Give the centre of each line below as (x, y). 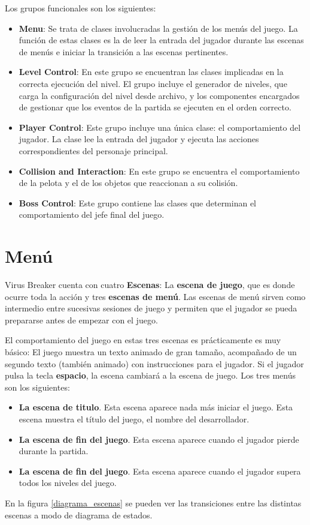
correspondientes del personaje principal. (93, 150)
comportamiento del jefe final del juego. (92, 214)
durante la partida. (54, 451)
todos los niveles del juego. (68, 483)
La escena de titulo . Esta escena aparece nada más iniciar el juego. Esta (156, 407)
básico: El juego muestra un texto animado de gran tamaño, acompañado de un (151, 352)
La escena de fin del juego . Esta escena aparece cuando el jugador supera (160, 471)
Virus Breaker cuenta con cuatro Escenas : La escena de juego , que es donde (150, 285)
